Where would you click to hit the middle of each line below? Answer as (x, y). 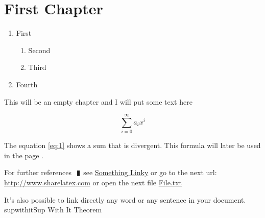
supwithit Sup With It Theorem (53, 210)
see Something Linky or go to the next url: (150, 172)
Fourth (27, 84)
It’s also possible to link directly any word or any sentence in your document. (125, 199)
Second (39, 50)
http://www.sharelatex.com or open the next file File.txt (93, 182)
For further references (38, 172)
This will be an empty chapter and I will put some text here (98, 101)
